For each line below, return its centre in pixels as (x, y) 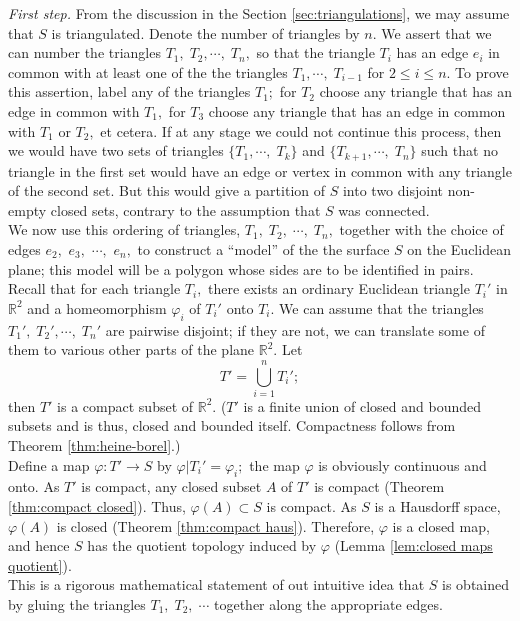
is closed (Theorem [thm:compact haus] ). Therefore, (215, 525)
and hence (39, 545)
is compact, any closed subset (171, 486)
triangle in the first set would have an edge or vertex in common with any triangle (260, 170)
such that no (459, 150)
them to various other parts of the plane (131, 349)
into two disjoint (392, 190)
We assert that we (436, 32)
